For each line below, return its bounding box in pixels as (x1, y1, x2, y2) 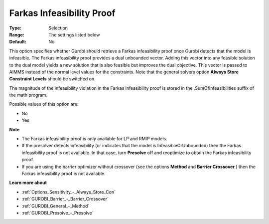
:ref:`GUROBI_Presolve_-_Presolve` (21, 210, 94, 216)
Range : (9, 31, 24, 37)
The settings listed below (48, 31, 100, 37)
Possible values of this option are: (9, 101, 79, 107)
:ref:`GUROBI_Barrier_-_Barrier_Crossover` (21, 196, 109, 202)
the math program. (9, 92, 47, 98)
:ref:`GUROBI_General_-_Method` (21, 203, 90, 209)
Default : (9, 39, 27, 45)
